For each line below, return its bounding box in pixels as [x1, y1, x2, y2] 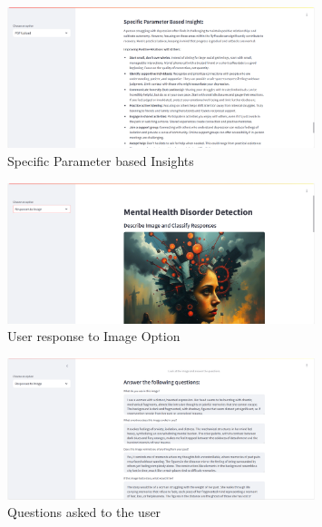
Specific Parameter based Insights [7, 151, 194, 170]
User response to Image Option [7, 327, 181, 346]
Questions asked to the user [7, 503, 161, 522]
